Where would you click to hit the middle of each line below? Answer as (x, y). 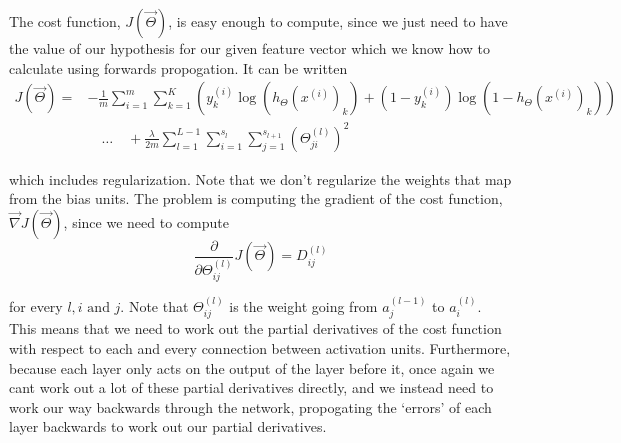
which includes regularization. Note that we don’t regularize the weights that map (260, 178)
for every (36, 305)
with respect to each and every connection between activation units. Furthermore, (260, 347)
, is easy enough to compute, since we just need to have (338, 21)
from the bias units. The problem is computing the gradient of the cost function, (256, 198)
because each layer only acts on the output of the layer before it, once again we (252, 367)
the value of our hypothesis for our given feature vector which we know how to (249, 48)
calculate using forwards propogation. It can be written (178, 67)
